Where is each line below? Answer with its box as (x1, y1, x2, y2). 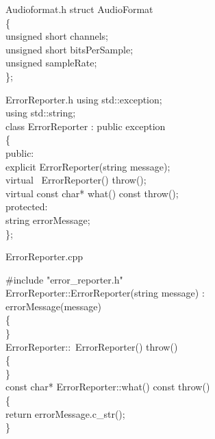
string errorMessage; (5, 212, 90, 227)
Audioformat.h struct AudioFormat (5, 2, 153, 16)
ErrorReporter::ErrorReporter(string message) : (5, 286, 205, 300)
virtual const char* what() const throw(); (5, 186, 179, 200)
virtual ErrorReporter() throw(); (5, 173, 147, 187)
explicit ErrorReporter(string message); (5, 159, 170, 173)
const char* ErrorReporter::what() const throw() (5, 379, 210, 394)
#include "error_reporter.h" (5, 272, 123, 286)
